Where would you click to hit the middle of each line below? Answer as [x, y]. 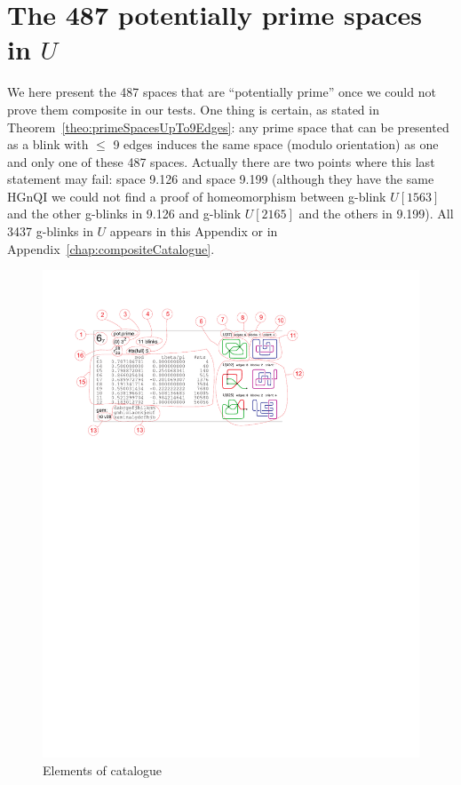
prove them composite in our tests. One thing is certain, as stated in [193, 109]
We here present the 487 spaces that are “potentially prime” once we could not [222, 92]
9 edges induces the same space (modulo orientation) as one [276, 144]
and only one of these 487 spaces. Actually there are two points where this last [221, 161]
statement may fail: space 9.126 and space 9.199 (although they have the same [221, 179]
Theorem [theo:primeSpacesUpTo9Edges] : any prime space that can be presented [228, 127]
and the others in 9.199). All [376, 214]
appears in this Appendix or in [194, 231]
